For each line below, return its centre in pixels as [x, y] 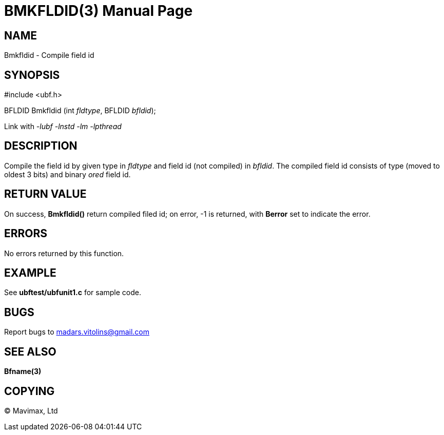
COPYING [30, 391]
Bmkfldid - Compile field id [49, 55]
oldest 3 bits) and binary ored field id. [67, 174]
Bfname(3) [23, 371]
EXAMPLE [30, 273]
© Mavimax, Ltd [31, 410]
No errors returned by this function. [64, 253]
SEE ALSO [30, 351]
